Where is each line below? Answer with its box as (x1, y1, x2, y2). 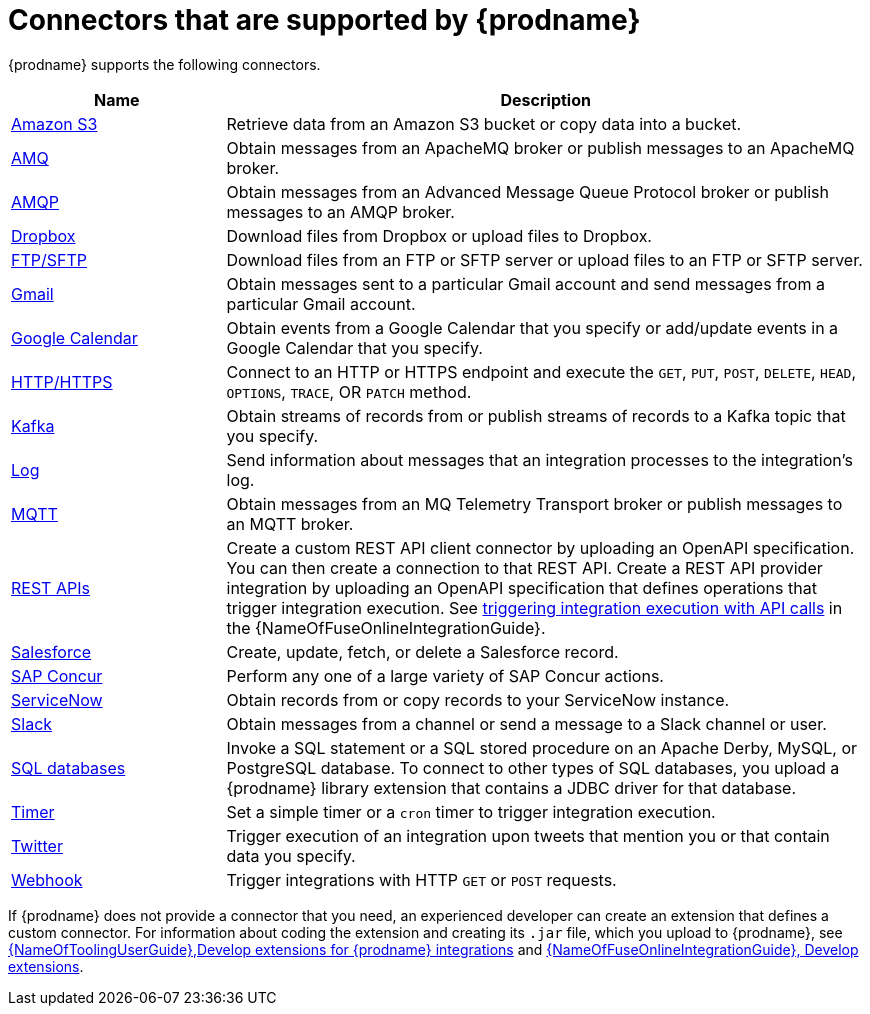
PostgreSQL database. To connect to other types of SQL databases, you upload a (226, 757, 840, 778)
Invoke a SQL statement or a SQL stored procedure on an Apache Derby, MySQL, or (226, 737, 858, 758)
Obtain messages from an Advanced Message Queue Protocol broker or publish (226, 181, 829, 202)
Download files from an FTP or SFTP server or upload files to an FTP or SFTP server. (226, 249, 863, 270)
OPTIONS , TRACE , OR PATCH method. (226, 381, 472, 402)
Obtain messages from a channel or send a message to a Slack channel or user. (226, 713, 827, 734)
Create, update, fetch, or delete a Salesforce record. (226, 641, 619, 662)
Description (500, 89, 591, 110)
